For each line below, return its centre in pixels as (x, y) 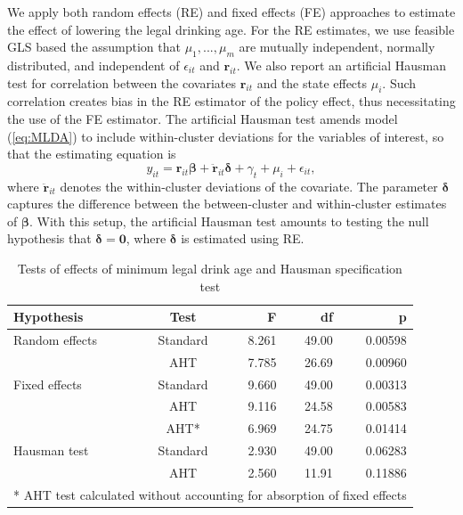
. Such (399, 82)
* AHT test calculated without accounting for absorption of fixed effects (210, 494)
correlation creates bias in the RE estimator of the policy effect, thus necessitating (231, 101)
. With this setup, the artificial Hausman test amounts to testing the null (229, 221)
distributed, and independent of (93, 65)
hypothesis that (49, 238)
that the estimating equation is (92, 154)
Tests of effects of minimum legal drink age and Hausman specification (210, 268)
